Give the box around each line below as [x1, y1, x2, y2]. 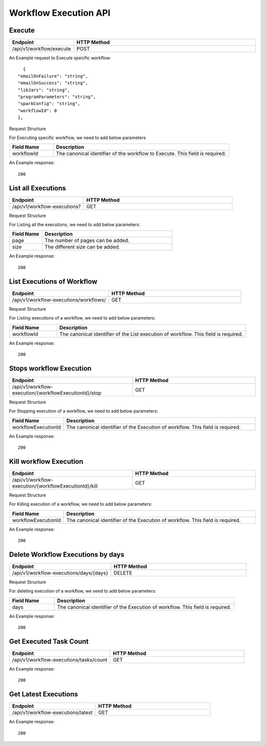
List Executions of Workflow [9, 277, 98, 285]
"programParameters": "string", [18, 94, 96, 100]
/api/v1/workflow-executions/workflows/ [12, 296, 106, 303]
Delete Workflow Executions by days [9, 550, 125, 559]
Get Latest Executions [9, 690, 78, 699]
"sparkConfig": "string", [18, 101, 81, 107]
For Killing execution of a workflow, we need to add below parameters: [9, 501, 152, 507]
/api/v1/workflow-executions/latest [12, 709, 93, 716]
